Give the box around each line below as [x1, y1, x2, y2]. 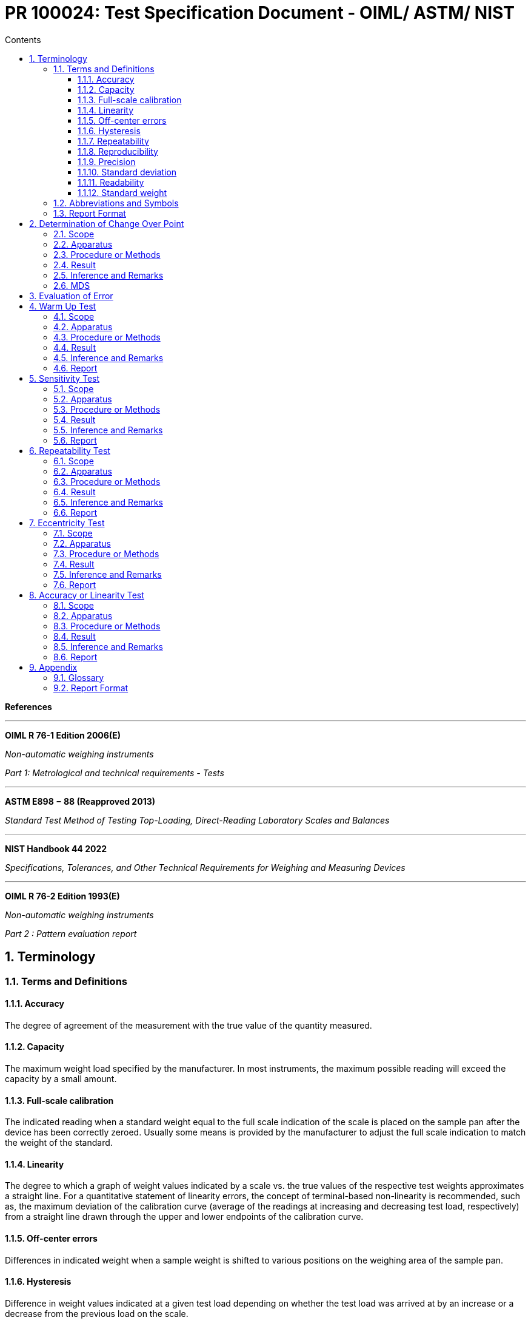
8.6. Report [53, 651, 98, 662]
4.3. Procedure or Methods [53, 331, 161, 342]
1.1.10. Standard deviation [78, 166, 177, 177]
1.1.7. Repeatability [78, 135, 149, 146]
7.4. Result [53, 558, 95, 569]
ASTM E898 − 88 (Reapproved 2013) [5, 796, 155, 807]
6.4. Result [53, 486, 96, 497]
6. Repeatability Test [29, 445, 110, 456]
